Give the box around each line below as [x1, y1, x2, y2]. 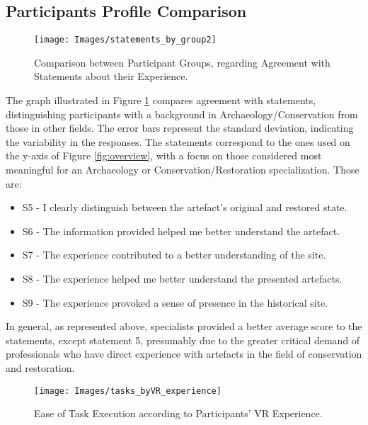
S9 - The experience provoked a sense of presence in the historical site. [22, 295, 328, 310]
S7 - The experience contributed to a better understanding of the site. [22, 247, 326, 262]
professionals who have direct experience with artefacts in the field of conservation [6, 346, 362, 361]
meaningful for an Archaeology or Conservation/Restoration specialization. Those [6, 162, 360, 177]
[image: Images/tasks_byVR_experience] [34, 385, 222, 396]
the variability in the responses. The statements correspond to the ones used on [6, 134, 350, 149]
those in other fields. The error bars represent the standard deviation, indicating [6, 120, 354, 135]
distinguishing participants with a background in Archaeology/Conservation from [6, 106, 358, 121]
